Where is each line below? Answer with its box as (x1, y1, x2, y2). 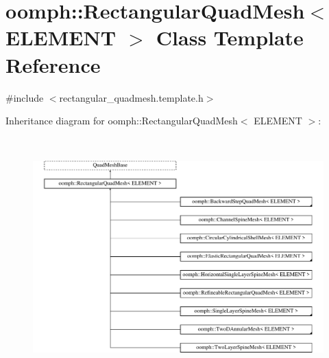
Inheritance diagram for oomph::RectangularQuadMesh (5, 113, 238, 128)
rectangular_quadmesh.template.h (59, 90, 204, 104)
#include (5, 90, 44, 104)
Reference (5, 50, 101, 78)
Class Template (156, 23, 304, 52)
